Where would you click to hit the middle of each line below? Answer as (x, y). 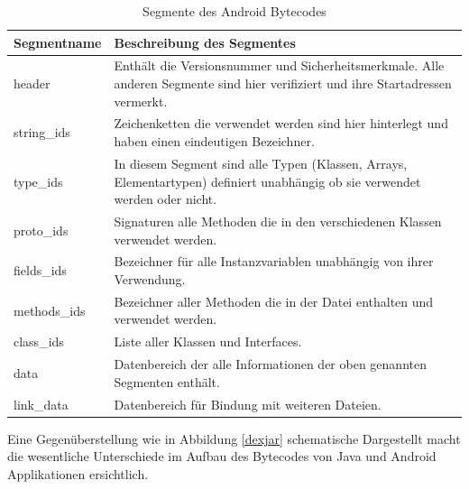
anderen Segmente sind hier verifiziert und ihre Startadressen (283, 83)
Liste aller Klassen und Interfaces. (208, 341)
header (32, 83)
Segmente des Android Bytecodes (234, 11)
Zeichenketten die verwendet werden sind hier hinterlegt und (281, 123)
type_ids (38, 181)
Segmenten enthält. (167, 381)
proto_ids (41, 230)
